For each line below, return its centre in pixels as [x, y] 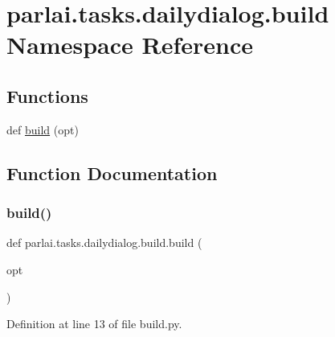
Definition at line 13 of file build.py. [94, 324]
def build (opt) [43, 129]
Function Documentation [112, 173]
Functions [47, 95]
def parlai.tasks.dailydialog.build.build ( [104, 242]
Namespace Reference [130, 45]
